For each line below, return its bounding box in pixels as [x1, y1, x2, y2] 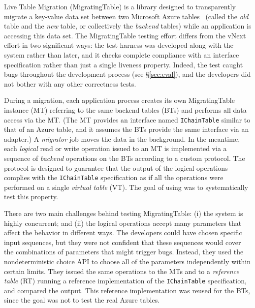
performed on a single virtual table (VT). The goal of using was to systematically [4, 182, 248, 192]
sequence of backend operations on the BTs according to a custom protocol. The [4, 153, 245, 163]
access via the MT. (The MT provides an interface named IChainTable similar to [4, 114, 251, 124]
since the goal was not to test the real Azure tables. [4, 295, 160, 305]
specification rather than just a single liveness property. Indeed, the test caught [4, 59, 243, 69]
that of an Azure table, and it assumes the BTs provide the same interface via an [4, 124, 249, 134]
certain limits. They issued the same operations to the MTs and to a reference [4, 266, 239, 276]
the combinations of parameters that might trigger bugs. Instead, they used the [4, 246, 244, 257]
